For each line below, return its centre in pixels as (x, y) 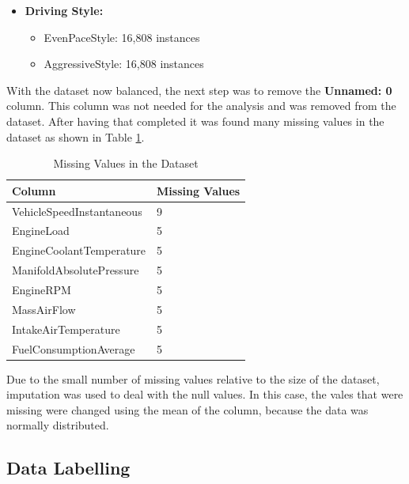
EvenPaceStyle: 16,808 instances (122, 37)
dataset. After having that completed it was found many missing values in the (195, 121)
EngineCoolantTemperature (79, 250)
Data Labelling (68, 468)
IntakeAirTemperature (66, 329)
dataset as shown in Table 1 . (76, 136)
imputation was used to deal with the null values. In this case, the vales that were (205, 394)
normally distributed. (58, 425)
